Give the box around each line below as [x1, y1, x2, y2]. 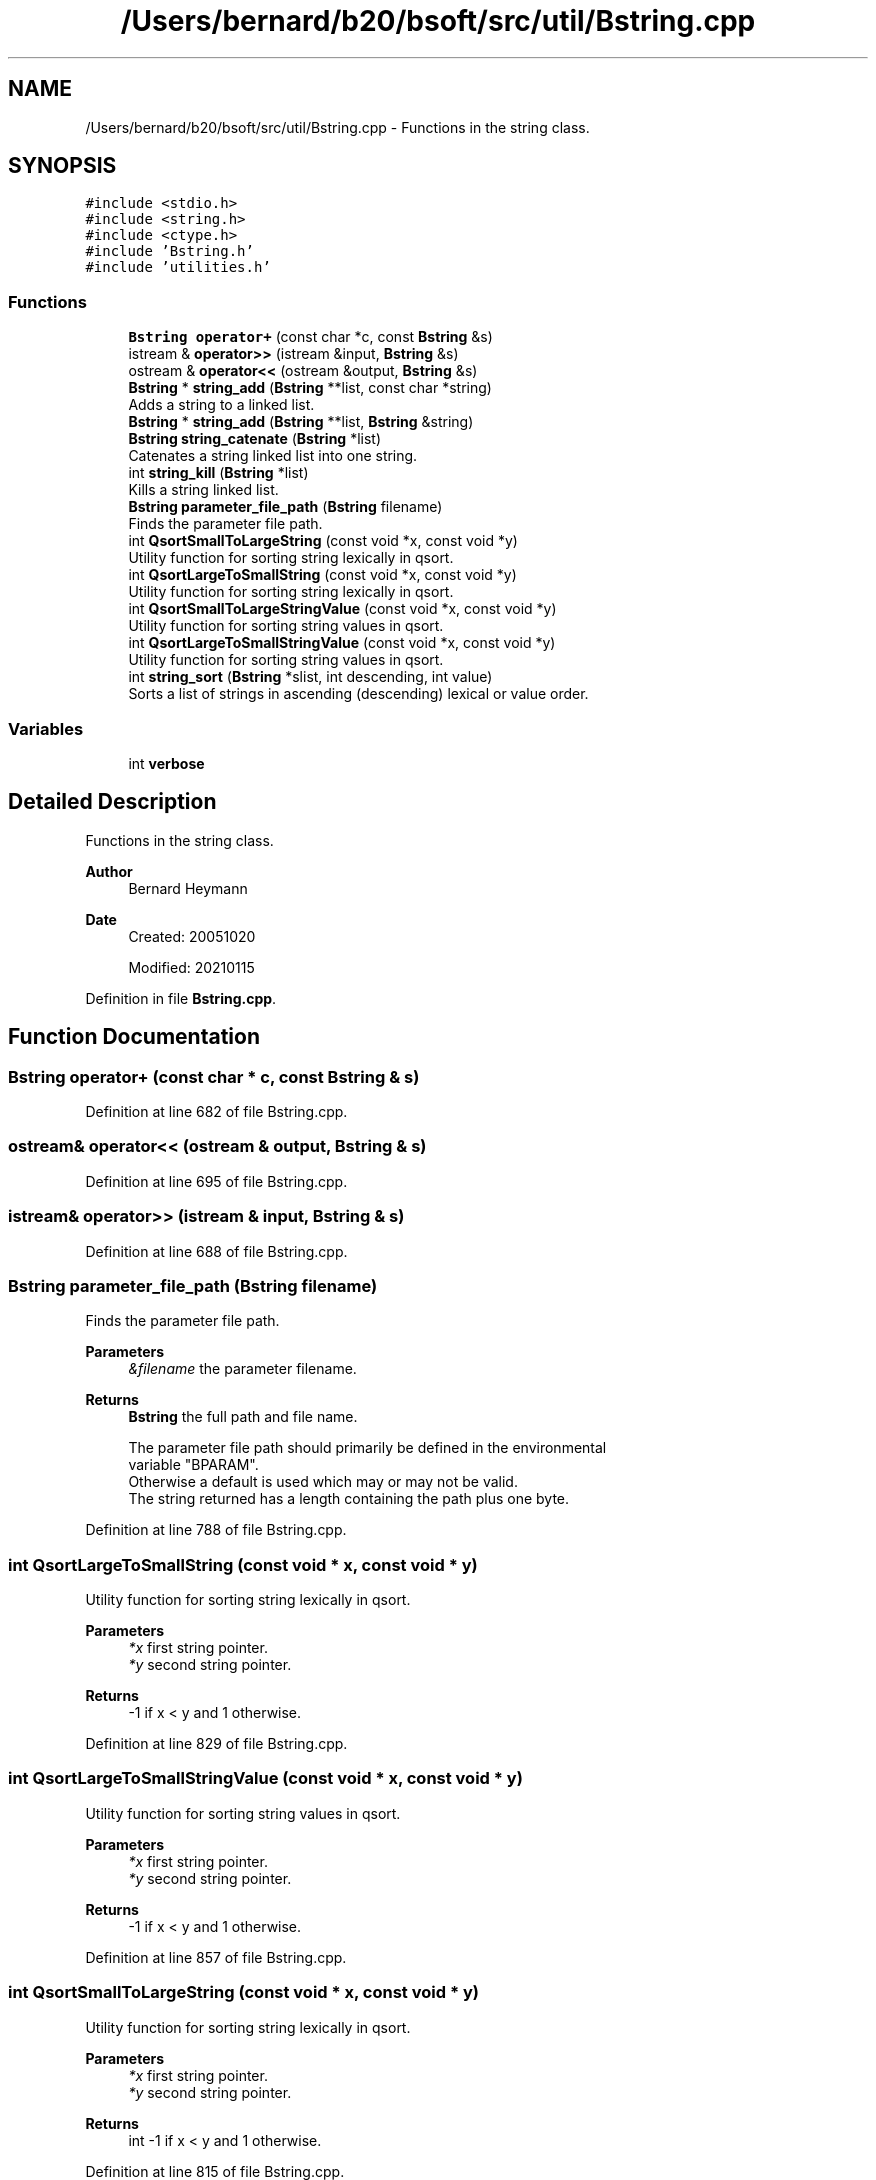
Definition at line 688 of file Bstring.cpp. [85, 1242, 348, 1260]
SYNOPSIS [8, 153, 117, 179]
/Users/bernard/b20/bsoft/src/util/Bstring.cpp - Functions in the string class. [85, 118, 590, 136]
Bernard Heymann [128, 879, 248, 897]
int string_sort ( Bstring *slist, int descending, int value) [128, 668, 493, 686]
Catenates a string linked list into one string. [128, 447, 418, 465]
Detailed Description [8, 789, 217, 815]
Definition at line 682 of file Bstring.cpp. [85, 1103, 348, 1120]
